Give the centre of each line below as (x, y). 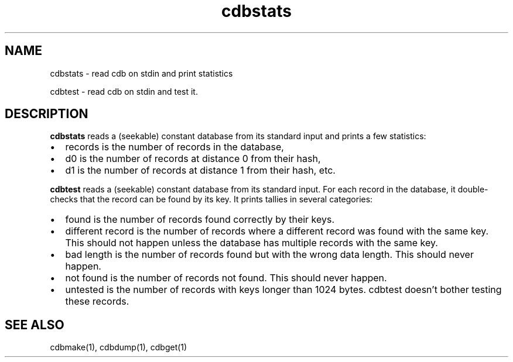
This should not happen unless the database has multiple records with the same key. (252, 243)
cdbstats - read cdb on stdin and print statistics (141, 73)
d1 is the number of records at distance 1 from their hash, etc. (200, 170)
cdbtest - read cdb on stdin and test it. (124, 91)
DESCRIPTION (47, 114)
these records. (97, 301)
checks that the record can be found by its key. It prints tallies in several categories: (211, 199)
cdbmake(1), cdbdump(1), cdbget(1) (119, 347)
